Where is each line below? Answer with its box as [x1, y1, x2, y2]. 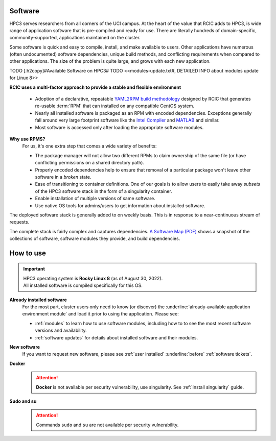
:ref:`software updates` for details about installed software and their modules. [35, 334, 198, 340]
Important [23, 266, 45, 272]
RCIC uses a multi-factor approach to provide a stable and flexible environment [9, 84, 181, 90]
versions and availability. [35, 327, 87, 334]
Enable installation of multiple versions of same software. [35, 195, 155, 202]
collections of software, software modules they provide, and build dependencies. [9, 235, 180, 242]
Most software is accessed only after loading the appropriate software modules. [35, 124, 204, 130]
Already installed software [9, 297, 67, 303]
